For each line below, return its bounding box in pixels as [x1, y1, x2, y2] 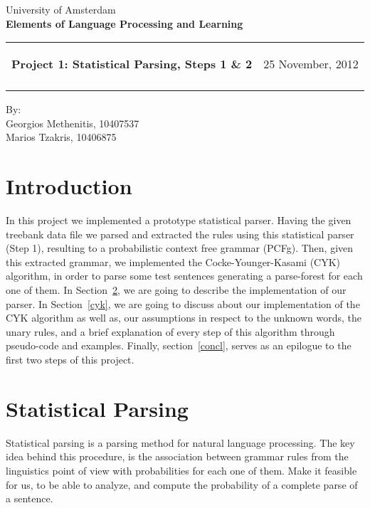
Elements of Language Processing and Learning [6, 16, 243, 31]
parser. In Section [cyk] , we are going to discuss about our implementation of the [6, 296, 360, 311]
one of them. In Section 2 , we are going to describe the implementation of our [6, 282, 347, 297]
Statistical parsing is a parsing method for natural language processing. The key [6, 435, 355, 450]
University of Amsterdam [6, 2, 116, 16]
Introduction [6, 171, 132, 201]
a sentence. [6, 491, 53, 506]
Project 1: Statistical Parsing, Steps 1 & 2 [11, 55, 253, 73]
